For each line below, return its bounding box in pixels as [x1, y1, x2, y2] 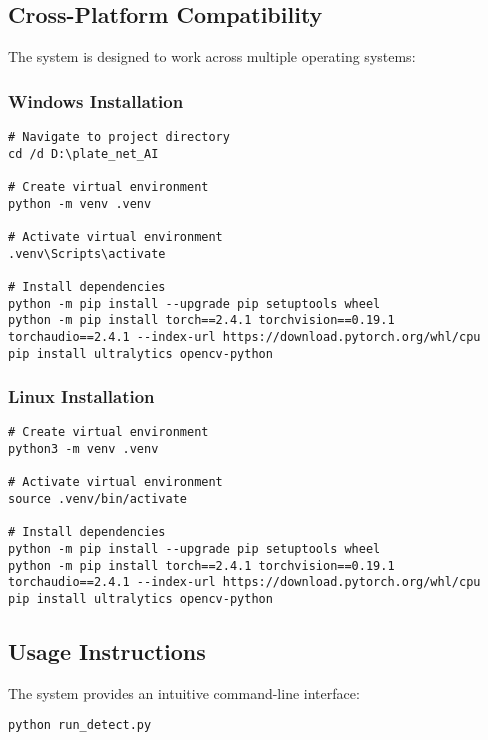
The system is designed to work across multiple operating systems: [8, 46, 416, 67]
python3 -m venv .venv [8, 442, 159, 457]
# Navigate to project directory [8, 130, 230, 145]
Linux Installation [8, 384, 155, 409]
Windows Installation [8, 88, 184, 113]
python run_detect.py [8, 718, 152, 733]
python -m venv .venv [8, 196, 152, 211]
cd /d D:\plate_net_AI [8, 146, 159, 161]
